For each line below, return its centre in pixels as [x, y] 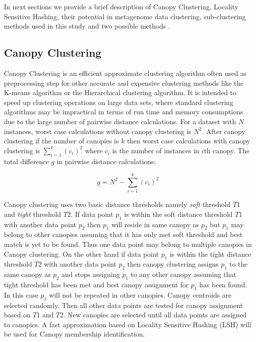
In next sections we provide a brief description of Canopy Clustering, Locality [121, 6]
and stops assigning [91, 274]
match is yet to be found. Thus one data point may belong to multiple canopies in [128, 244]
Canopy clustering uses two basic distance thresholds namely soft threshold [117, 204]
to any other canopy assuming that [183, 274]
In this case [21, 294]
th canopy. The [227, 150]
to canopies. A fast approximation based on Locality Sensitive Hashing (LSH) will [128, 324]
